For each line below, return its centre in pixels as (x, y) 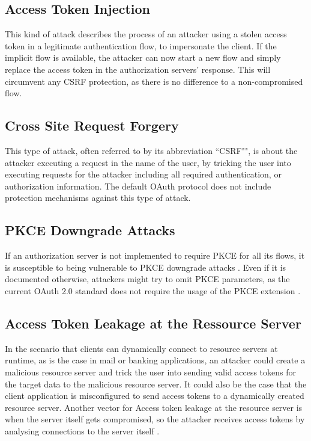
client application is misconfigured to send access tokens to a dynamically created (155, 396)
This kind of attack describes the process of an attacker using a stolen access (146, 34)
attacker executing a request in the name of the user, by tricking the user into (148, 162)
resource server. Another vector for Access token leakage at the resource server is (154, 407)
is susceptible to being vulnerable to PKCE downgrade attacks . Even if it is (146, 267)
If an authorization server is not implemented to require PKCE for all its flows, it (155, 255)
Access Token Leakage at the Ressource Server (153, 323)
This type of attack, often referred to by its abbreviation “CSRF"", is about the (151, 150)
